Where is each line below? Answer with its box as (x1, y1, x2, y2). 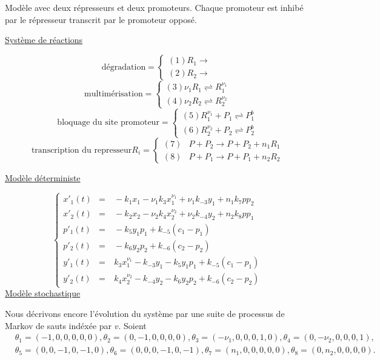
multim (84, 90, 112, 99)
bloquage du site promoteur (57, 118, 159, 127)
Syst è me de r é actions (5, 33, 83, 46)
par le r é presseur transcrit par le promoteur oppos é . (5, 13, 197, 25)
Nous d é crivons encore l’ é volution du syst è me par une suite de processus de (5, 307, 285, 319)
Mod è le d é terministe (5, 172, 81, 184)
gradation (110, 62, 146, 72)
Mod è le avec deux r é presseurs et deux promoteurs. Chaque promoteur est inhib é (5, 1, 304, 13)
